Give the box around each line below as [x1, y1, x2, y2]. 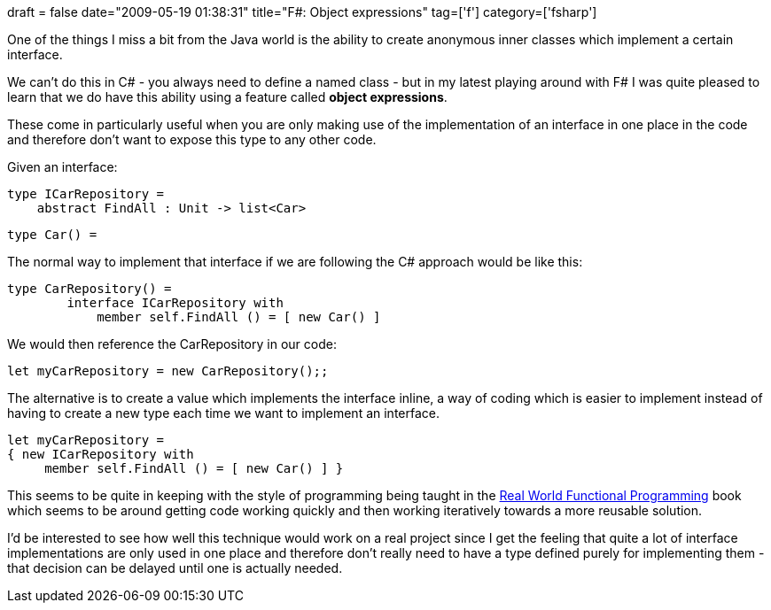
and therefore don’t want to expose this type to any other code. [7, 132, 377, 147]
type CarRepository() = [7, 282, 172, 296]
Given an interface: [7, 159, 118, 174]
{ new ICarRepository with [7, 447, 194, 461]
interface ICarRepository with [66, 296, 284, 310]
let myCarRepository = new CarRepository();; [7, 364, 329, 378]
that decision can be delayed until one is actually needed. [7, 560, 343, 575]
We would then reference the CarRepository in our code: [7, 336, 337, 351]
